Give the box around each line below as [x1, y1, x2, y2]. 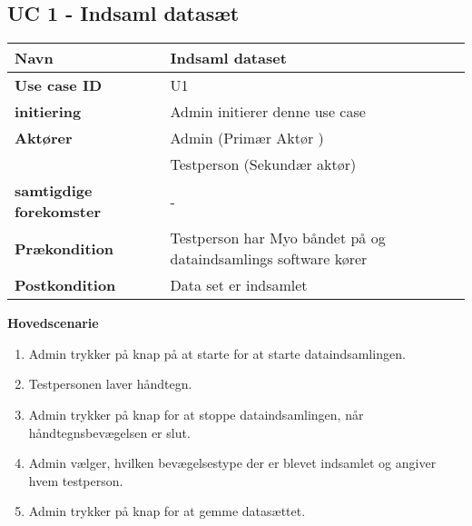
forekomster [15, 201, 101, 223]
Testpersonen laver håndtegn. [28, 374, 192, 393]
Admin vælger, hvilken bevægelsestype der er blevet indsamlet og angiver [28, 453, 437, 472]
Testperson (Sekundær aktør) [170, 154, 357, 175]
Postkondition [15, 274, 116, 296]
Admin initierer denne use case [170, 101, 366, 123]
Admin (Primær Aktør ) [170, 127, 324, 149]
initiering [15, 101, 82, 123]
